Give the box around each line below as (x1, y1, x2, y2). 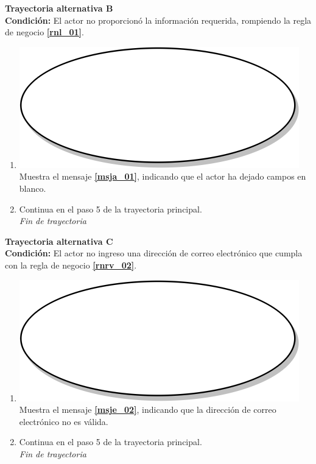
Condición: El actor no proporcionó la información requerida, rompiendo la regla (5, 13, 312, 26)
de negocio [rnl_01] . (5, 26, 84, 38)
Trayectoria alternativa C (5, 234, 113, 247)
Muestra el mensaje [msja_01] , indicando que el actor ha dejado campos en (19, 170, 306, 183)
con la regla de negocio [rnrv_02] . (5, 258, 137, 271)
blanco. (19, 181, 46, 194)
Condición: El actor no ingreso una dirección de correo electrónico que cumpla (5, 247, 303, 259)
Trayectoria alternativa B (5, 2, 113, 14)
